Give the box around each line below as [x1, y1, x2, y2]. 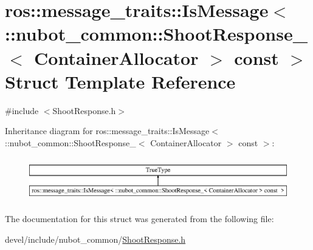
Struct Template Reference [5, 69, 236, 93]
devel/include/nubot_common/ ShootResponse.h [5, 233, 186, 246]
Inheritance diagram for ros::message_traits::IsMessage [5, 124, 210, 137]
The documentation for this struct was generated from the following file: [5, 212, 274, 225]
